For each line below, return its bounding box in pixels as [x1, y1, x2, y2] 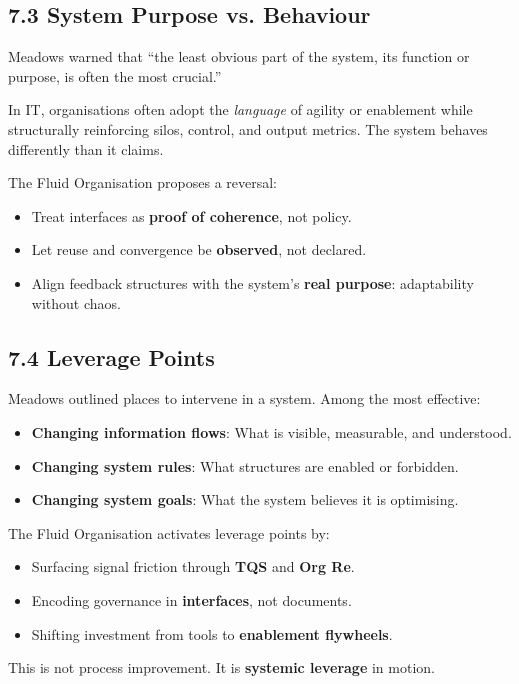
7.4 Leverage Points [8, 341, 215, 372]
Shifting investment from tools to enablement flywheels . [31, 623, 393, 644]
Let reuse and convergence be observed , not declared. [31, 239, 367, 260]
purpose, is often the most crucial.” [8, 65, 222, 86]
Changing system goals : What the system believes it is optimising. [31, 489, 459, 510]
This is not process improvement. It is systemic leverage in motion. [8, 657, 435, 678]
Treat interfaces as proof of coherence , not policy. [31, 205, 352, 226]
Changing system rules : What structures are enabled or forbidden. [31, 455, 459, 476]
